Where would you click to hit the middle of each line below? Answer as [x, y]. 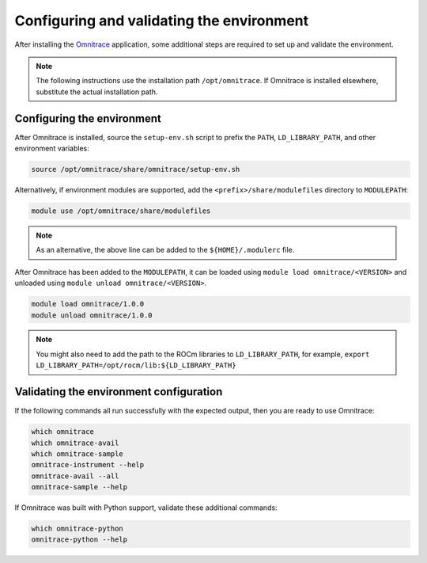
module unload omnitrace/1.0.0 [92, 315]
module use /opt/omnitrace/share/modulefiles [121, 211]
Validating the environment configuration [119, 392]
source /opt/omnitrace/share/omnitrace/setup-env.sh [136, 169]
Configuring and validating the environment [162, 21]
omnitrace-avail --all [75, 476]
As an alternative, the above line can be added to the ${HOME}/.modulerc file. [165, 250]
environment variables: [52, 148]
